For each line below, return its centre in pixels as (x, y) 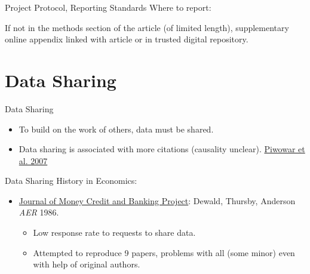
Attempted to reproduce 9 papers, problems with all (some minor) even (164, 252)
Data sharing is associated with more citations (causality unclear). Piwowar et (162, 149)
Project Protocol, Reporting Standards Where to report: (108, 7)
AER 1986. (39, 212)
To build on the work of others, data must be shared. (116, 129)
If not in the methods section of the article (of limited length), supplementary (147, 27)
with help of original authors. (87, 264)
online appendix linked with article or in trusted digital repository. (127, 39)
